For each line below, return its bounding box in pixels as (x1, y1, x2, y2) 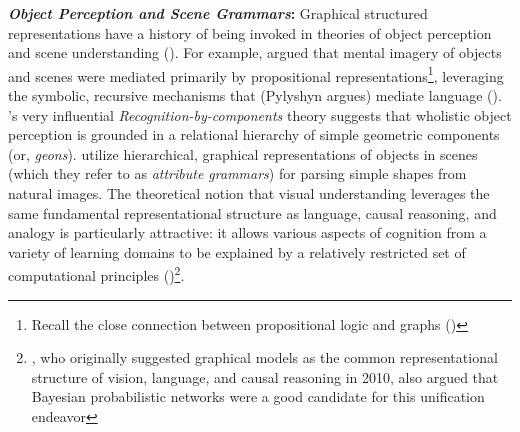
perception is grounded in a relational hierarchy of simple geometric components (8, 124, 500, 145)
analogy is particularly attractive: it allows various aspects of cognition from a (8, 222, 487, 243)
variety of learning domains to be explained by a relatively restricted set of (8, 241, 466, 262)
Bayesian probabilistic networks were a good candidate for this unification (31, 386, 485, 407)
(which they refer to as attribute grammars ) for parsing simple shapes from (8, 163, 467, 184)
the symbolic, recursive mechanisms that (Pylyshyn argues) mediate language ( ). (8, 85, 502, 106)
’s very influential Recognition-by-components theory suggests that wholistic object (8, 104, 512, 125)
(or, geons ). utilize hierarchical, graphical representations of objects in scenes (8, 143, 478, 164)
